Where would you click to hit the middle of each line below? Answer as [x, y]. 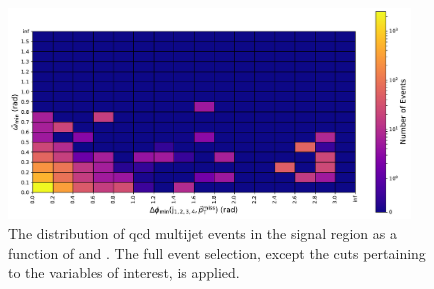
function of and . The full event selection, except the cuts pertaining [217, 252]
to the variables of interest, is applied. [124, 272]
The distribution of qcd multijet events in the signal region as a [202, 233]
